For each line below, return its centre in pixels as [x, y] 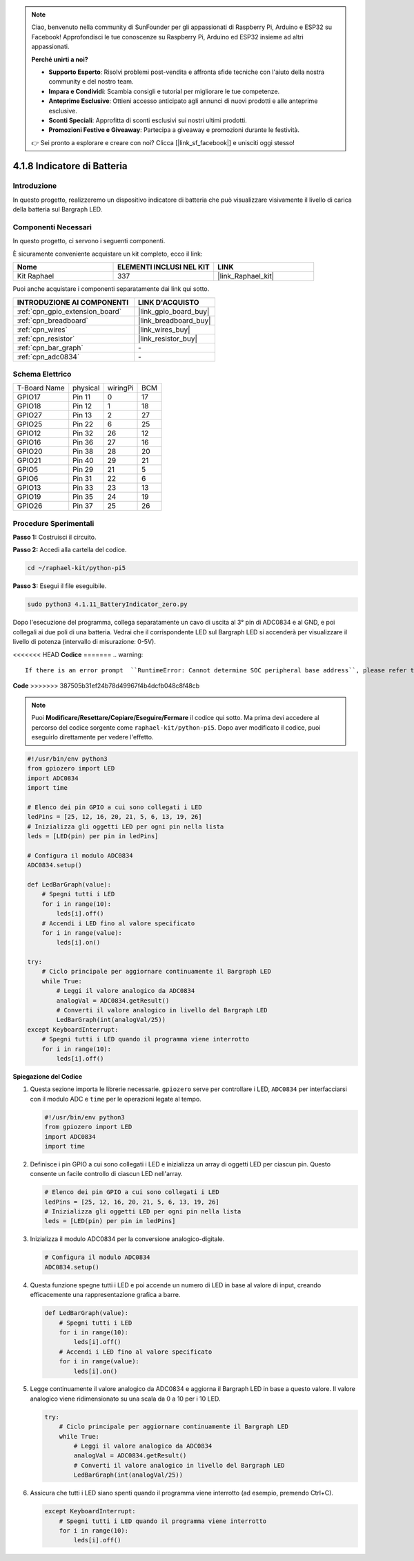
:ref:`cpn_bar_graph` [50, 348]
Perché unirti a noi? [60, 59]
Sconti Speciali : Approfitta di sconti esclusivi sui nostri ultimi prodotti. [148, 120]
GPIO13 [29, 488]
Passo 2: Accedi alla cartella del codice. [70, 550]
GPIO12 [29, 433]
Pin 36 [83, 442]
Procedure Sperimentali [53, 523]
